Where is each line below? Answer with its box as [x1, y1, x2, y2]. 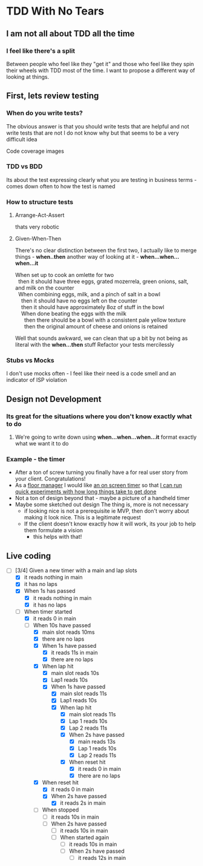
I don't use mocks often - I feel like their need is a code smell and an [6, 370, 176, 377]
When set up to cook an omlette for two [14, 271, 114, 279]
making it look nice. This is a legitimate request [24, 514, 141, 521]
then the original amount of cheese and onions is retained [24, 323, 168, 330]
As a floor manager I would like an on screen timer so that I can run [14, 482, 182, 489]
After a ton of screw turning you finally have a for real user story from [14, 468, 188, 476]
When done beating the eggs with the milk [21, 310, 127, 318]
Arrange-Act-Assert [14, 212, 65, 219]
